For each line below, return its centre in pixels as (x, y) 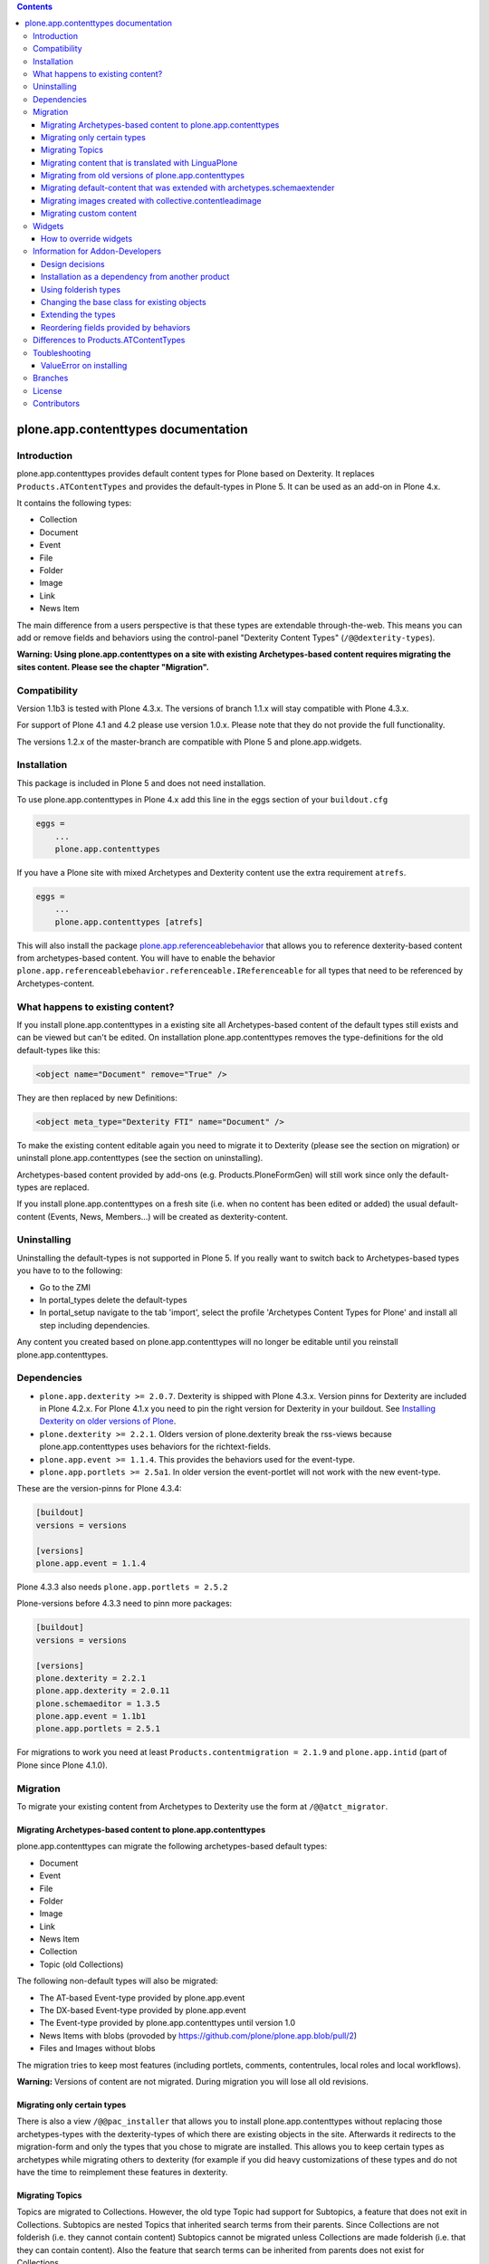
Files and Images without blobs (97, 2048)
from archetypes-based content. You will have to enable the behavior (146, 958)
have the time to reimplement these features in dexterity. (122, 2172)
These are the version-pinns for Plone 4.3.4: (99, 1489)
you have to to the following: (70, 1271)
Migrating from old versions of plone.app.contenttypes (143, 176)
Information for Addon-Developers (97, 251)
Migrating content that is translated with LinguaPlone (139, 162)
